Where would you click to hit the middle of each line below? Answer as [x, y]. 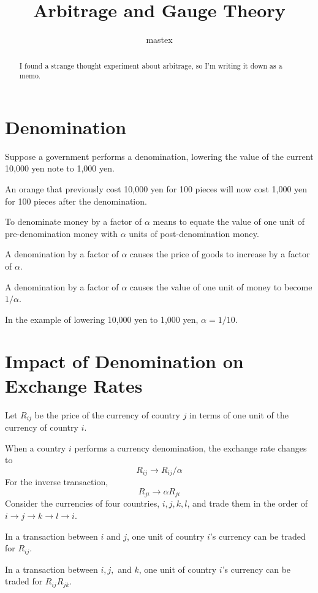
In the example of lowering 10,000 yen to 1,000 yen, [102, 319]
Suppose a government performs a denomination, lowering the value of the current [159, 156]
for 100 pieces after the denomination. [76, 201]
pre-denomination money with [62, 233]
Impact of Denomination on [124, 361]
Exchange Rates [74, 385]
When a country [36, 448]
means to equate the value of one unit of [229, 221]
